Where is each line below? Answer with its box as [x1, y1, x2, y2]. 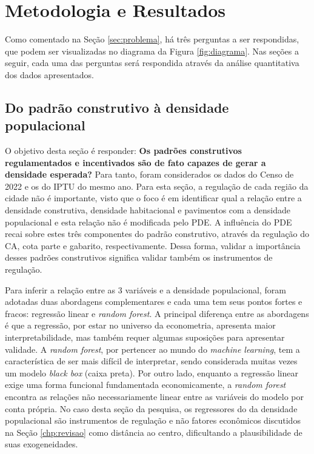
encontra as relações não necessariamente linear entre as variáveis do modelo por [5, 390, 304, 402]
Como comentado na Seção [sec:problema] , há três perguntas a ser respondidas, [5, 33, 299, 45]
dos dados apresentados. [5, 68, 94, 81]
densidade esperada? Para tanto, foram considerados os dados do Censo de [5, 168, 294, 181]
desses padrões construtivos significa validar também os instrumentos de [5, 251, 273, 264]
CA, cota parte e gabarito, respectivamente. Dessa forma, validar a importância [5, 239, 301, 252]
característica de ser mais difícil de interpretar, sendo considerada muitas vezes [5, 355, 298, 367]
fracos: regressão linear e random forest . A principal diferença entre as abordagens [5, 307, 309, 319]
